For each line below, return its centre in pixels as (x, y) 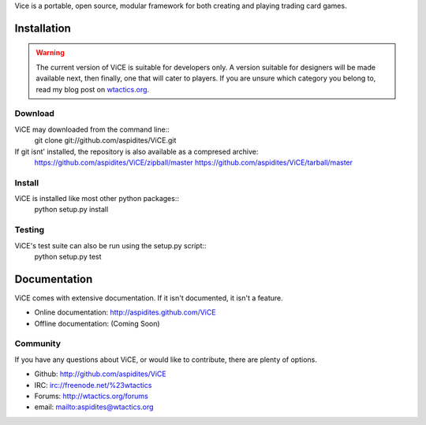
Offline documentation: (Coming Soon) (97, 323)
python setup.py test (68, 256)
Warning (50, 53)
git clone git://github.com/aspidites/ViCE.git (105, 140)
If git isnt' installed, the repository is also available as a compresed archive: (136, 151)
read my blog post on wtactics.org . (93, 89)
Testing (30, 230)
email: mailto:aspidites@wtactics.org (94, 407)
